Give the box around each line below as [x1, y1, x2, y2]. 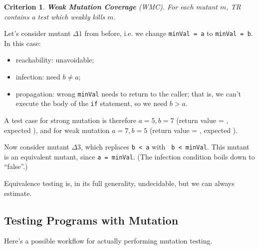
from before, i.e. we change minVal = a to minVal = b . [84, 28, 253, 38]
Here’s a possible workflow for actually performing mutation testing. [4, 235, 213, 246]
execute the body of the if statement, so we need [15, 98, 168, 108]
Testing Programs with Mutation [4, 212, 179, 227]
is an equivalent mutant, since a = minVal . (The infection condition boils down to [4, 151, 255, 161]
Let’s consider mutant [4, 28, 71, 38]
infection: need [15, 71, 60, 82]
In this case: [4, 37, 41, 48]
